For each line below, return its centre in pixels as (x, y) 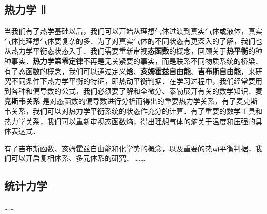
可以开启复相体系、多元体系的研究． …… (78, 158)
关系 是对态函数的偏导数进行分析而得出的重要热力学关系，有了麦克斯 (141, 101)
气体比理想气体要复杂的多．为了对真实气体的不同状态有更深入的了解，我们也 (133, 41)
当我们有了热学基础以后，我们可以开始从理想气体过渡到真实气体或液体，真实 (133, 31)
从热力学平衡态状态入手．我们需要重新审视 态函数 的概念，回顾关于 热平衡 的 (130, 51)
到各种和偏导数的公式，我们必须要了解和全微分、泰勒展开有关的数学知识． (130, 91)
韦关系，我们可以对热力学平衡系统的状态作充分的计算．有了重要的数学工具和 (133, 111)
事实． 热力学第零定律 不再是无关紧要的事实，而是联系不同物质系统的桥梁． (137, 61)
